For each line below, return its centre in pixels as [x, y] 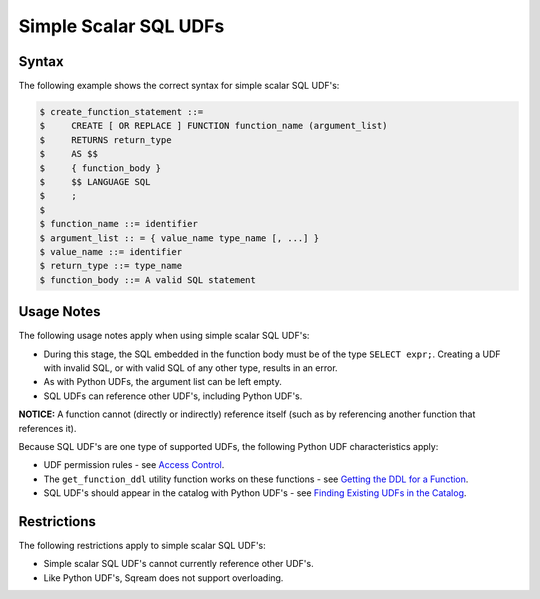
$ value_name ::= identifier [111, 251]
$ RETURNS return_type [105, 139]
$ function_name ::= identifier [119, 224]
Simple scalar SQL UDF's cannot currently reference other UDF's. [178, 564]
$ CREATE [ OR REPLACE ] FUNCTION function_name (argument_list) [213, 126]
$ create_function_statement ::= [121, 112]
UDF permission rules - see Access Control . [134, 465]
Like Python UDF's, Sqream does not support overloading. [163, 577]
